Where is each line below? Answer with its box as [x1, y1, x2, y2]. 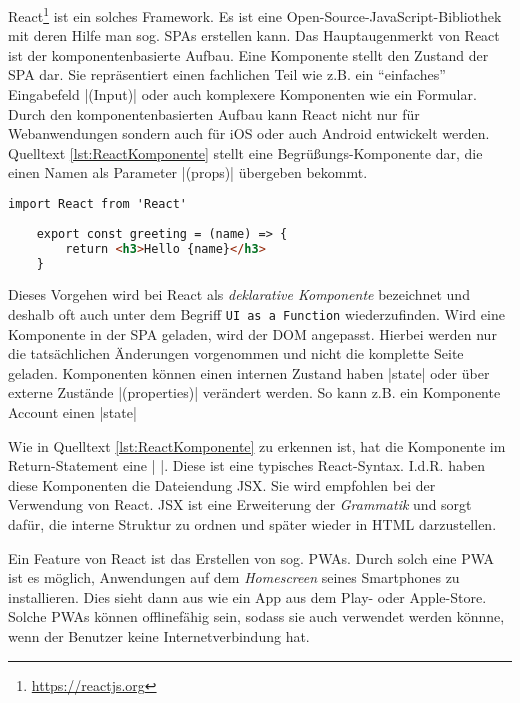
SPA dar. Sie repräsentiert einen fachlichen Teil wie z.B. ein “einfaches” [8, 64, 446, 85]
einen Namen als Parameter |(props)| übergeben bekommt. [8, 162, 368, 183]
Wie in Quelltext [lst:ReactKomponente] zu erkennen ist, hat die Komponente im [8, 435, 506, 456]
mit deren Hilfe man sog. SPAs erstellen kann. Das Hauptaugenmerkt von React [8, 25, 500, 46]
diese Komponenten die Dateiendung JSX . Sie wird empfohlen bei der [8, 474, 436, 495]
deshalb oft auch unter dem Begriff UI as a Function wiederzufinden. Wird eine [8, 303, 505, 324]
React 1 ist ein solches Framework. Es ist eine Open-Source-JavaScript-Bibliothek [8, 3, 502, 26]
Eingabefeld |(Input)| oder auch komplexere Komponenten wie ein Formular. [8, 84, 477, 105]
